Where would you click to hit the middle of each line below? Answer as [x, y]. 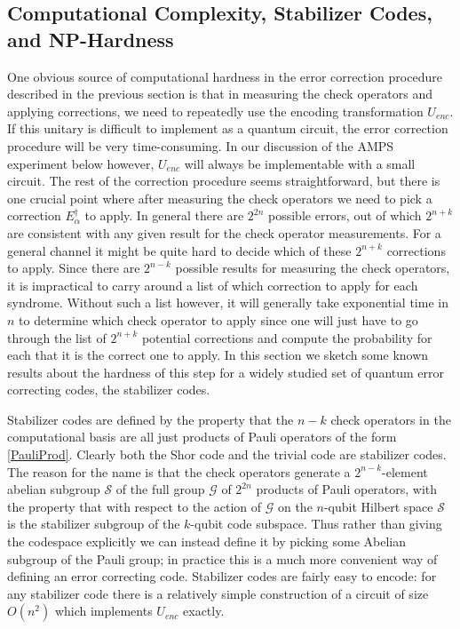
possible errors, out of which [345, 215]
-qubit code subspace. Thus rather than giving [316, 524]
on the [295, 506]
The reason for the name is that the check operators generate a [179, 471]
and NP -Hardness [91, 39]
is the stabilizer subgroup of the [94, 524]
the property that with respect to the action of [135, 506]
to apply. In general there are [164, 215]
